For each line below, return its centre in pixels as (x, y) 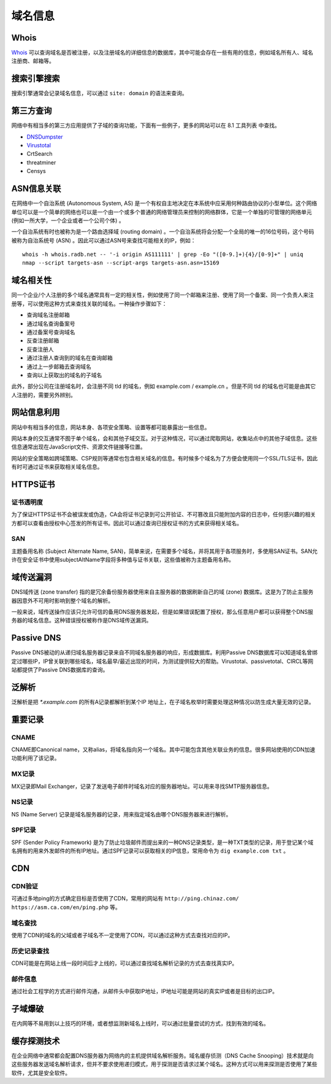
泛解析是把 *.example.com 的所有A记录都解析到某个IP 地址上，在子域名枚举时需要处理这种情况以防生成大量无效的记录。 (163, 702)
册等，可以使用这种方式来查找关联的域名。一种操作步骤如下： (89, 303)
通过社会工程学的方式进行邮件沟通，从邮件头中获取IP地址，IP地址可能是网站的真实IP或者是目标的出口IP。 (145, 991)
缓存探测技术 (36, 1041)
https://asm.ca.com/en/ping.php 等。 (66, 907)
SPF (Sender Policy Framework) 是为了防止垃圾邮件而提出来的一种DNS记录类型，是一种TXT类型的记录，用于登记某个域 (162, 842)
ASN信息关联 (36, 189)
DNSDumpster (45, 137)
